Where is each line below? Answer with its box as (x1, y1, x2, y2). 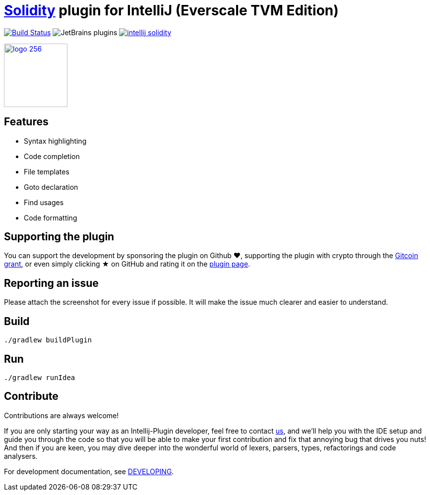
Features (4, 115, 49, 128)
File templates (24, 167, 69, 176)
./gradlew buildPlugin (4, 336, 92, 344)
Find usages (24, 198, 64, 207)
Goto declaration (24, 182, 78, 191)
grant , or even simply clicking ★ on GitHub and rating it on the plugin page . (4, 260, 250, 269)
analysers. (4, 451, 38, 460)
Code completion (24, 152, 80, 161)
